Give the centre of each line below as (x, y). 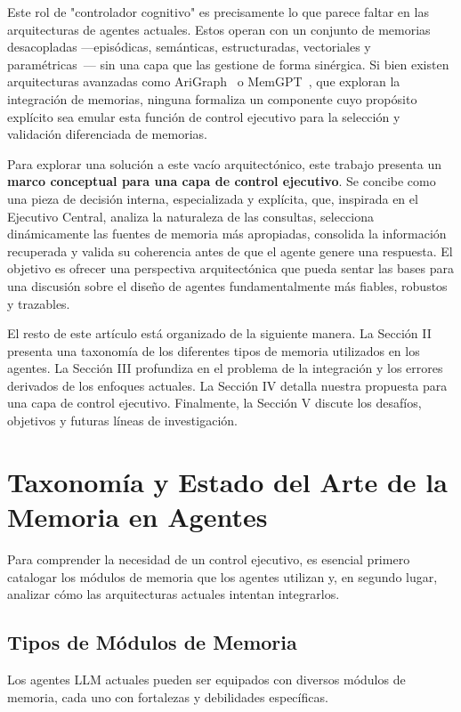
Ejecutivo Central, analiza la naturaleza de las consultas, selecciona (191, 216)
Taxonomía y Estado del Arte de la (227, 481)
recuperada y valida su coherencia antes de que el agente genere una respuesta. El (230, 251)
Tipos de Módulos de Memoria (152, 642)
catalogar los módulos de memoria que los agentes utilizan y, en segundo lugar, (222, 576)
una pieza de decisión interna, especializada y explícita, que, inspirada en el (213, 198)
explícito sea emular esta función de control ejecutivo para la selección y (204, 116)
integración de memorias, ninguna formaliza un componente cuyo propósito (212, 98)
